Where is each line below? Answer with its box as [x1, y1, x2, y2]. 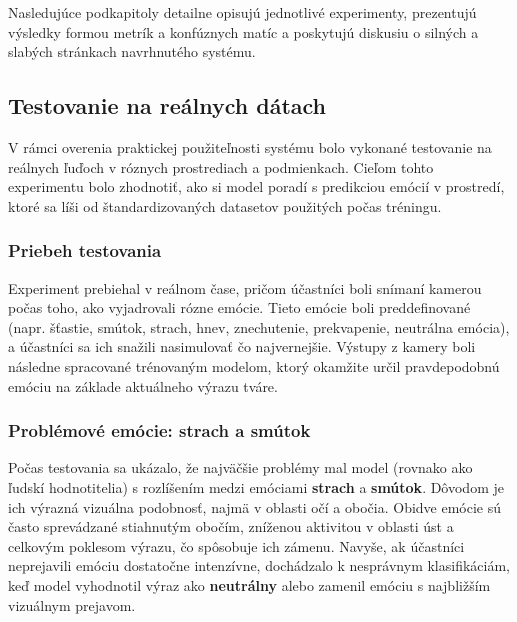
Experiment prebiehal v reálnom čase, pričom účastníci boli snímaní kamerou [8, 277, 482, 298]
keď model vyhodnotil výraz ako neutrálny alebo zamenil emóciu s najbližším [8, 574, 491, 595]
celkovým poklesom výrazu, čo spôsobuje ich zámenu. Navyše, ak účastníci [8, 535, 465, 556]
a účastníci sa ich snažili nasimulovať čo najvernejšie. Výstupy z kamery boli [8, 336, 476, 357]
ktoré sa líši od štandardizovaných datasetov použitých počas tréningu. [8, 195, 442, 216]
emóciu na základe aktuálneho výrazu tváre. [8, 375, 278, 396]
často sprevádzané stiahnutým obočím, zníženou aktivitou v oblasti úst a [8, 516, 454, 537]
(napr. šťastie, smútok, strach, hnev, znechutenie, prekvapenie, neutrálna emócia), [8, 316, 510, 337]
